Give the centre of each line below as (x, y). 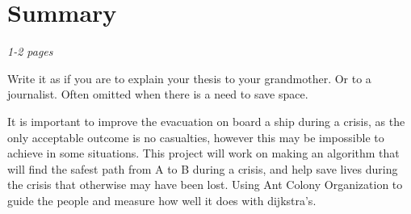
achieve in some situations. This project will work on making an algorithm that (203, 153)
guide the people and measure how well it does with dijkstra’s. (162, 200)
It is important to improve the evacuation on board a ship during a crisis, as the (206, 121)
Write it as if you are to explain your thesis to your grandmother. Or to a (189, 78)
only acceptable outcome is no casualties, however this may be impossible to (196, 137)
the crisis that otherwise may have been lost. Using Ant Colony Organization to (205, 185)
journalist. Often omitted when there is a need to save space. (158, 94)
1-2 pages (30, 51)
